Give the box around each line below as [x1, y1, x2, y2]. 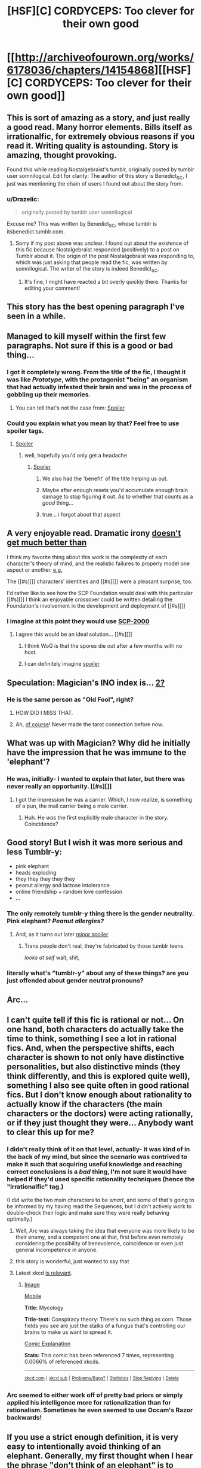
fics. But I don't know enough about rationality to [7, 1090, 192, 1100]
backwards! [7, 1414, 42, 1422]
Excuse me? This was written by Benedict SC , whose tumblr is [7, 220, 157, 229]
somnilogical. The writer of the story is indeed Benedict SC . [15, 265, 160, 274]
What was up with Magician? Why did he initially [7, 738, 190, 748]
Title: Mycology [24, 1304, 64, 1311]
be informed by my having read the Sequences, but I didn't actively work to [7, 1202, 192, 1210]
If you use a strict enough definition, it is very [7, 1432, 178, 1442]
